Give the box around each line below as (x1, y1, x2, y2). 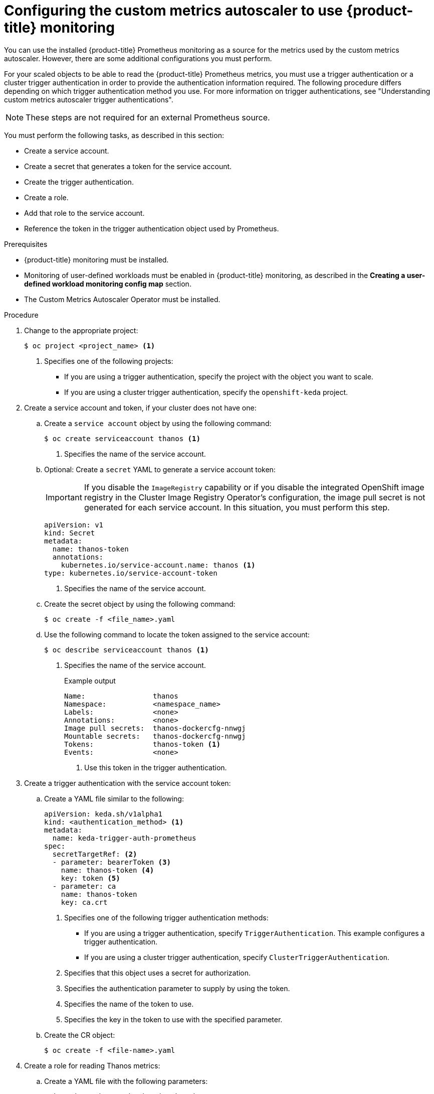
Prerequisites (4, 239, 48, 248)
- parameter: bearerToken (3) (52, 858, 171, 866)
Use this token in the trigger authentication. (84, 763, 227, 772)
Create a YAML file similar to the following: (44, 794, 184, 803)
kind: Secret (44, 528, 95, 537)
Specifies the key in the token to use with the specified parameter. (64, 1015, 283, 1024)
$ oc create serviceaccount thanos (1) (44, 434, 200, 443)
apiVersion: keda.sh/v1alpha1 (44, 809, 163, 818)
